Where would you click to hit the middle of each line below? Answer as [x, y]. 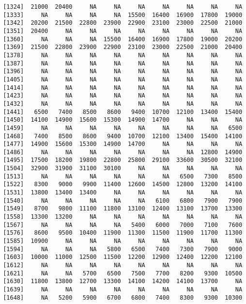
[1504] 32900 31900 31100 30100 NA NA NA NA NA [123, 168]
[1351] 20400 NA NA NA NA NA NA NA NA [123, 31]
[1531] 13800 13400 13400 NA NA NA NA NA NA [123, 193]
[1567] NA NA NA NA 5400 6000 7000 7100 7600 [123, 225]
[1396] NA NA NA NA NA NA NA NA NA [123, 72]
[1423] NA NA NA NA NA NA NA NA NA [123, 96]
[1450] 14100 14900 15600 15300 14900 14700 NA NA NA [123, 120]
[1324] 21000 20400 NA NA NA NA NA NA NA [123, 7]
